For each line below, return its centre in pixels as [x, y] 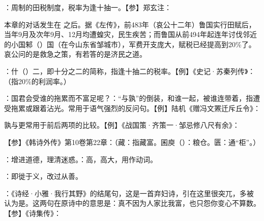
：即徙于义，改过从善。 [43, 176]
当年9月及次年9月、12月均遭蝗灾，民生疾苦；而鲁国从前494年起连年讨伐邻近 [130, 34]
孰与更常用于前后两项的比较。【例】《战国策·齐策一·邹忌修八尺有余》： [122, 125]
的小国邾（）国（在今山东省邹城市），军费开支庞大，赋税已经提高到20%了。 [130, 44]
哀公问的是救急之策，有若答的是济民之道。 [75, 54]
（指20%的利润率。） [37, 81]
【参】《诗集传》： [33, 213]
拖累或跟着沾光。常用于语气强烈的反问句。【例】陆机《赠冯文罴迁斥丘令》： [136, 108]
